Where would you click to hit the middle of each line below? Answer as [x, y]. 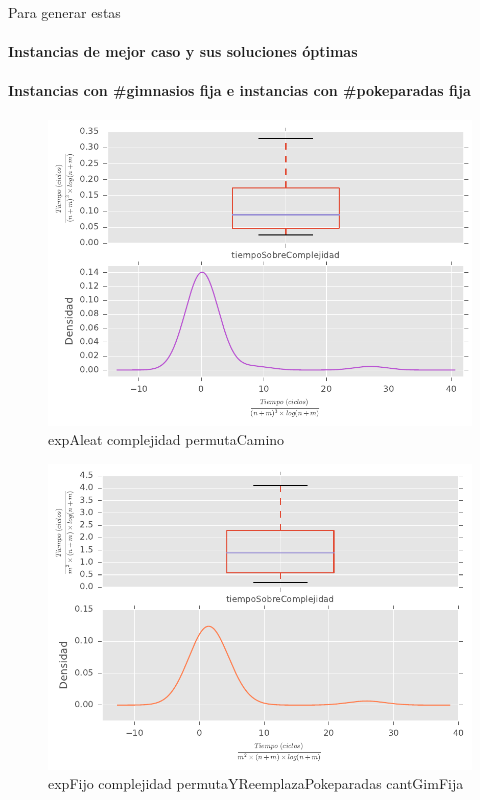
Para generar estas [64, 12]
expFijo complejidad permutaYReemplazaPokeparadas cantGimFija [256, 783]
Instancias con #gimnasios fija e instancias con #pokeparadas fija [239, 90]
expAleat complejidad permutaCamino [166, 439]
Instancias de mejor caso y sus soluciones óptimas [183, 51]
